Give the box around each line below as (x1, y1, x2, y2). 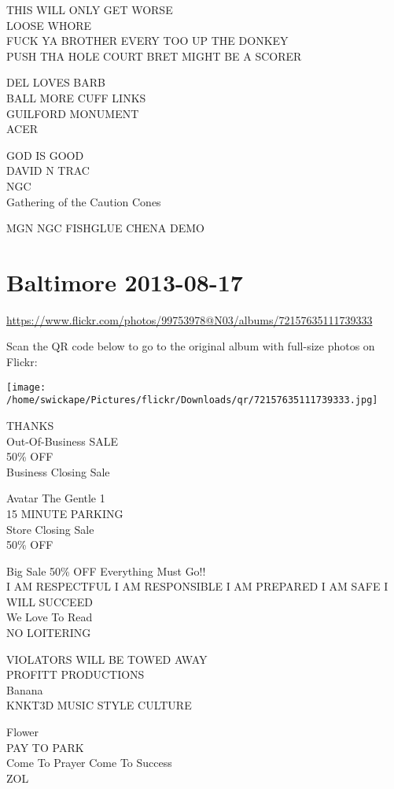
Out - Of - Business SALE (6, 432, 119, 449)
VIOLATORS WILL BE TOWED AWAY (6, 650, 208, 667)
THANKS (6, 417, 54, 433)
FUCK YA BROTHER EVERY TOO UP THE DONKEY (6, 32, 289, 49)
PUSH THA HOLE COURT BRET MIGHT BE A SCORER (6, 47, 302, 64)
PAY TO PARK (6, 739, 84, 755)
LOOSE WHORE (6, 17, 92, 33)
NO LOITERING (6, 624, 91, 641)
